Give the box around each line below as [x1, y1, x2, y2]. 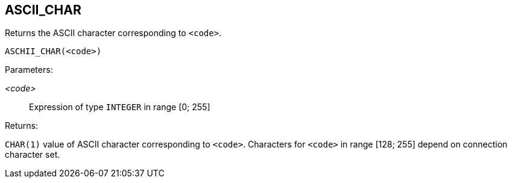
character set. [5, 149, 60, 160]
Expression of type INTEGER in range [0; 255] [29, 102, 210, 113]
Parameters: [5, 64, 53, 75]
